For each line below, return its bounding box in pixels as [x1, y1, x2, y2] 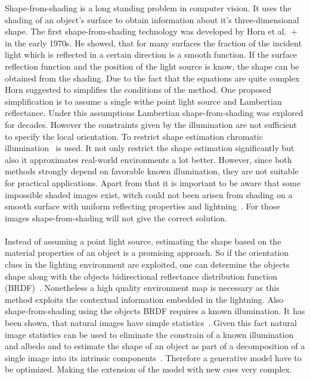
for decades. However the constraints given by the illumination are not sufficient [5, 118, 297, 130]
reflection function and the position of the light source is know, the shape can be [5, 59, 299, 72]
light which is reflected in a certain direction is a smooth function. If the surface [5, 48, 297, 61]
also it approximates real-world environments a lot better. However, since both [5, 153, 292, 165]
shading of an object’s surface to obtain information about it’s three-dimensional [5, 13, 299, 26]
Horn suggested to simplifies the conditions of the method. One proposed [5, 83, 271, 96]
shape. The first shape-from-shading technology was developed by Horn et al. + [5, 25, 297, 37]
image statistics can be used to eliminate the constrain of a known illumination [5, 328, 294, 340]
